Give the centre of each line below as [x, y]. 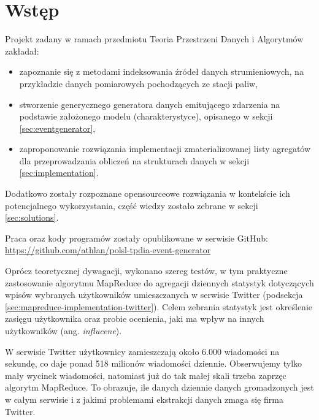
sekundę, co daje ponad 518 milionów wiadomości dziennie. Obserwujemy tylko [154, 363]
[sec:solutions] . [32, 217]
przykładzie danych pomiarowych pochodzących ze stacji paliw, [139, 83]
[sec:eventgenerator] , [57, 128]
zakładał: [22, 51]
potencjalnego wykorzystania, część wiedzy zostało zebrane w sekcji [132, 205]
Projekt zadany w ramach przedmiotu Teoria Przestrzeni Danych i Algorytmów [154, 39]
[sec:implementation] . [59, 173]
